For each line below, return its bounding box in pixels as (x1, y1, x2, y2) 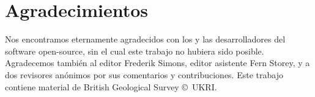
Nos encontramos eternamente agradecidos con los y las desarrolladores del (5, 33, 286, 45)
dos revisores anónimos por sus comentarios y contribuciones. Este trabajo (5, 68, 283, 81)
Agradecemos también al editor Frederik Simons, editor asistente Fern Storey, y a (5, 56, 310, 69)
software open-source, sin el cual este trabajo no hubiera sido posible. (5, 44, 264, 57)
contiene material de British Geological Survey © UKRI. (5, 80, 217, 93)
